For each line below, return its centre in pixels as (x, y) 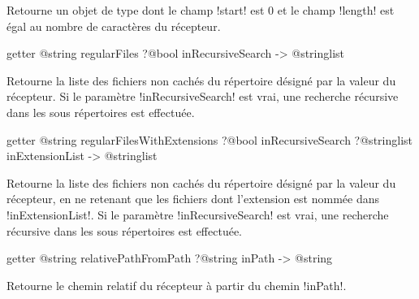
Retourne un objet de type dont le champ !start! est (136, 10)
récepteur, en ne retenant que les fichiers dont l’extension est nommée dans (193, 199)
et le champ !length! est (336, 10)
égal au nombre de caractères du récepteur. (114, 26)
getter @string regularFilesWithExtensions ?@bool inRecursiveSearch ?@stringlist (209, 139)
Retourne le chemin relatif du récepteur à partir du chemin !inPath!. (177, 285)
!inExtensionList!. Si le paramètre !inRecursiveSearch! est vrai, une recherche (198, 214)
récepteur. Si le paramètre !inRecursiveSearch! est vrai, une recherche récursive (203, 96)
